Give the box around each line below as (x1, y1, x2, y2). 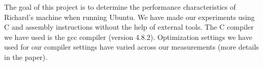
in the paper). (4, 51, 48, 62)
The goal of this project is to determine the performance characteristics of (4, 2, 236, 12)
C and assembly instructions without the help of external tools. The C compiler (4, 21, 254, 32)
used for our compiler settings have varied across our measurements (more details (4, 41, 259, 52)
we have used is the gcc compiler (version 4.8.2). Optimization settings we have (4, 31, 252, 42)
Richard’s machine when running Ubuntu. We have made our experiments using (4, 11, 255, 22)
